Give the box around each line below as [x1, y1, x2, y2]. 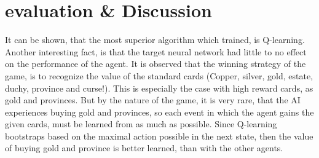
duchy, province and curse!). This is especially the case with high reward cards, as [5, 81, 313, 94]
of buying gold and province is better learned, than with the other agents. [5, 141, 283, 154]
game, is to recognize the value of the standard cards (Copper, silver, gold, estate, [5, 69, 313, 82]
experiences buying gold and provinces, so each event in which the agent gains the [5, 105, 314, 118]
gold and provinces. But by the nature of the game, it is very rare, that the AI [5, 93, 301, 106]
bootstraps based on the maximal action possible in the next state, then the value [5, 129, 313, 142]
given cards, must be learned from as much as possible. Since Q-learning [5, 117, 277, 130]
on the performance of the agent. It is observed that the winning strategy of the [5, 57, 306, 70]
